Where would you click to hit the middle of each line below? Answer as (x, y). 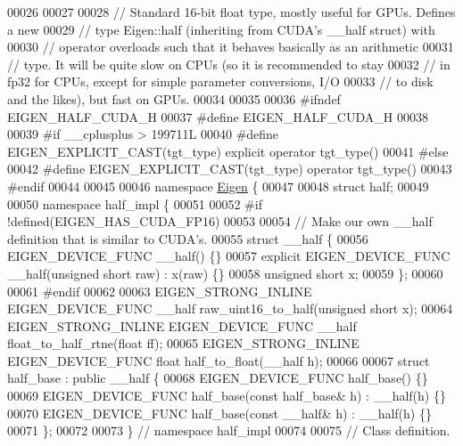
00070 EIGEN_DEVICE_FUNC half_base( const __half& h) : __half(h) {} (219, 413)
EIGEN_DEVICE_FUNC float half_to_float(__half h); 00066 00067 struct (219, 360)
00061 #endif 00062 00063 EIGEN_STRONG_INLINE (160, 291)
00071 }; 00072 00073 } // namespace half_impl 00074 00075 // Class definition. (229, 430)
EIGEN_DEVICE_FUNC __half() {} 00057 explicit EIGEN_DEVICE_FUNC (229, 256)
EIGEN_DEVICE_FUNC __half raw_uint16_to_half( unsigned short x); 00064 (230, 308)
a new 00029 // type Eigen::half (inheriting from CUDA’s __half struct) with (221, 29)
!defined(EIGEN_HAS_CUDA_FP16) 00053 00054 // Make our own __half (220, 221)
